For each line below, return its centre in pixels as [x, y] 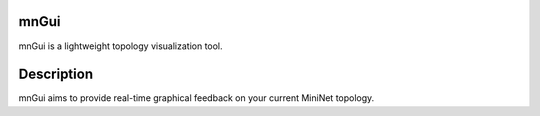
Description [56, 74]
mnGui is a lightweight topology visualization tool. [121, 46]
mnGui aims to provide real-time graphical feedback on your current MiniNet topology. [196, 98]
